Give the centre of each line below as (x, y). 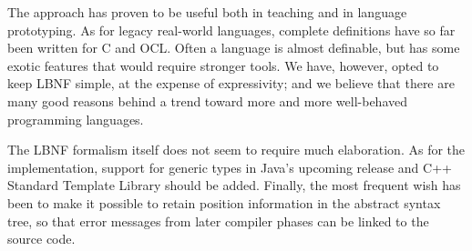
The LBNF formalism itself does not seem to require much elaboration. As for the (236, 150)
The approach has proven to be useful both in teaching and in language (207, 12)
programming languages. (76, 119)
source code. (41, 239)
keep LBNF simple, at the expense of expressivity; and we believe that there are (231, 83)
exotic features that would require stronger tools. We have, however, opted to (223, 65)
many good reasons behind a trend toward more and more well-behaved (208, 100)
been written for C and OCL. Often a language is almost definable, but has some (234, 48)
